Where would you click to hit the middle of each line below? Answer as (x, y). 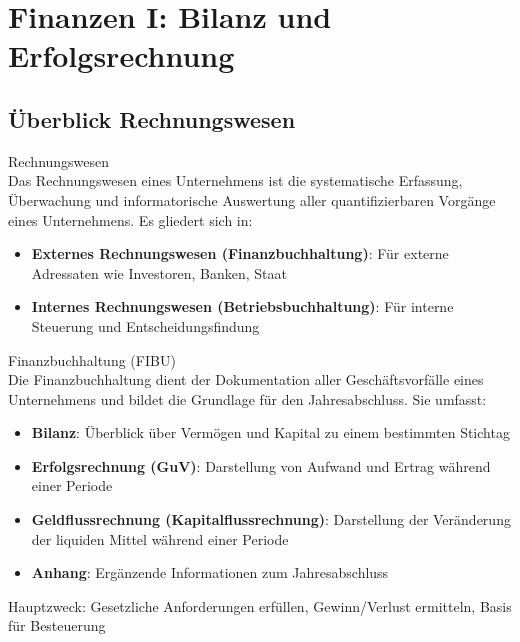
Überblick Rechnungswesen (152, 118)
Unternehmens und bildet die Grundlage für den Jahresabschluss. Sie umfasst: (247, 398)
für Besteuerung (57, 625)
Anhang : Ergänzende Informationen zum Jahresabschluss (210, 572)
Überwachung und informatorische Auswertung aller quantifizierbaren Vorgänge (252, 199)
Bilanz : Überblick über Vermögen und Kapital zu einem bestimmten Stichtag (270, 432)
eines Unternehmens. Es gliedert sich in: (130, 219)
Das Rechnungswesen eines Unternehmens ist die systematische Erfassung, (235, 180)
